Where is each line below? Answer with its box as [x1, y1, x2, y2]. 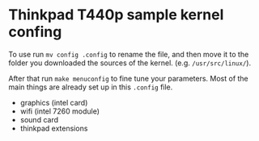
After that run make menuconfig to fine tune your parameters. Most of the [8, 73, 248, 83]
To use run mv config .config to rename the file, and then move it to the [8, 49, 249, 59]
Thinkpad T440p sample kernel [8, 6, 224, 24]
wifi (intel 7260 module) [19, 106, 100, 116]
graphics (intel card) [19, 97, 88, 107]
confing [8, 23, 62, 41]
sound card [19, 114, 59, 124]
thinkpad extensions [19, 123, 88, 133]
